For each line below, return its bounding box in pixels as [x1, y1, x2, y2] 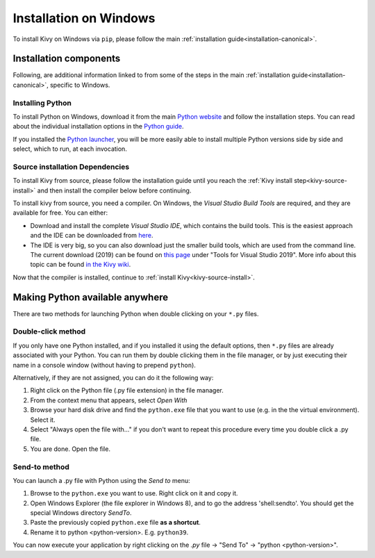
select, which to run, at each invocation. [12, 145, 128, 153]
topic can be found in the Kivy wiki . [30, 261, 131, 269]
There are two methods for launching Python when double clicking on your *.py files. [12, 309, 259, 318]
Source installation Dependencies [12, 162, 130, 172]
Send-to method [12, 462, 69, 472]
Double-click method [12, 327, 86, 336]
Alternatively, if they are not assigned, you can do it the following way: [12, 374, 214, 382]
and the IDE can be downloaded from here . [30, 231, 153, 240]
